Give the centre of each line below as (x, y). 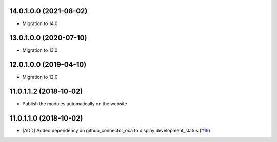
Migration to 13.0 (40, 50)
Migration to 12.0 (40, 77)
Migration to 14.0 (40, 23)
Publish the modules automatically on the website (75, 104)
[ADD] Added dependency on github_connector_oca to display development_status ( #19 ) (116, 131)
